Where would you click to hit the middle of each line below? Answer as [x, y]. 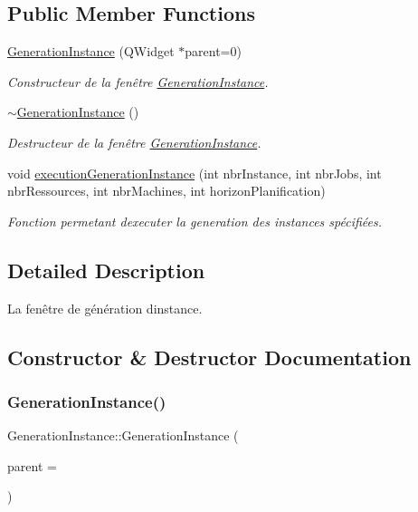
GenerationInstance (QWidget [91, 51]
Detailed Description [106, 270]
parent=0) [213, 51]
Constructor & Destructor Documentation [209, 357]
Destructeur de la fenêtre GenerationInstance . [134, 142]
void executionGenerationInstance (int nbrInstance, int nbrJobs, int [195, 173]
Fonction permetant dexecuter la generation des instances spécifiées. [195, 221]
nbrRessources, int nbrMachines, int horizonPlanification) [166, 191]
